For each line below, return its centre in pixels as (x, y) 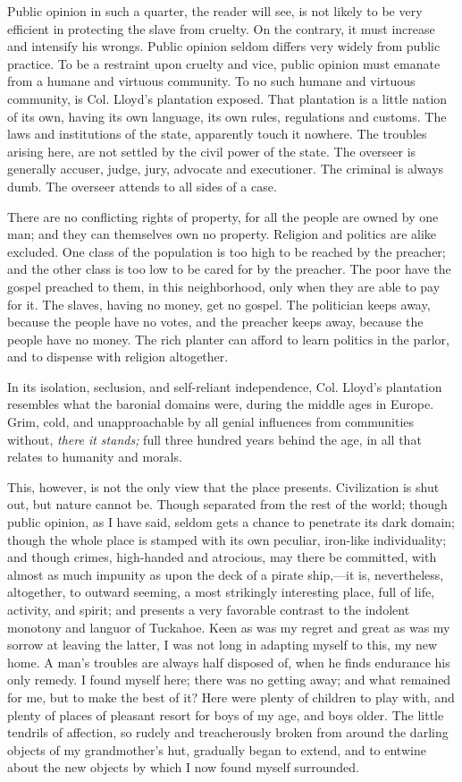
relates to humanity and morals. (95, 457)
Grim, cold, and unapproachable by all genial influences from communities (211, 422)
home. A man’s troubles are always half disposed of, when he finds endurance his (229, 662)
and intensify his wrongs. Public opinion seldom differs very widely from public (224, 46)
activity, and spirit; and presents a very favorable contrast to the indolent (209, 609)
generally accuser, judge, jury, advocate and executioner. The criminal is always (226, 169)
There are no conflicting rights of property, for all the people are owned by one (223, 216)
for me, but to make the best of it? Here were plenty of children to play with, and (231, 697)
